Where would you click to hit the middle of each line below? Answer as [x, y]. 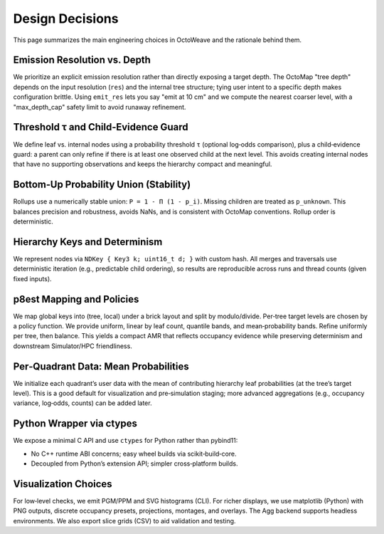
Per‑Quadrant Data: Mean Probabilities [101, 366]
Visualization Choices [63, 484]
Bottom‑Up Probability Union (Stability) [102, 185]
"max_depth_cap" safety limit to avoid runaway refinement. [100, 107]
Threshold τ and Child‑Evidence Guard [101, 127]
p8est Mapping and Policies [76, 299]
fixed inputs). [33, 278]
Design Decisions [66, 19]
